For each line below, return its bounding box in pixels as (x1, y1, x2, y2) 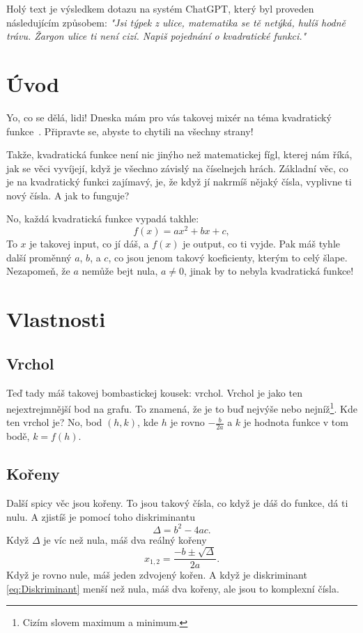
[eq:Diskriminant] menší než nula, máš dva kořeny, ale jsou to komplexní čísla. (6, 581, 339, 595)
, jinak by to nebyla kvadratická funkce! (184, 264, 354, 278)
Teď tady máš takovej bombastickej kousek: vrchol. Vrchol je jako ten (6, 385, 302, 399)
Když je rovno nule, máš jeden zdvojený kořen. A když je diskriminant (6, 567, 307, 582)
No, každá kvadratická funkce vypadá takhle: (6, 211, 199, 226)
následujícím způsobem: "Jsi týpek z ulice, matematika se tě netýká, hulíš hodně (6, 15, 346, 29)
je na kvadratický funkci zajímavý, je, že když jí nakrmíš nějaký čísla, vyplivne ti (6, 174, 352, 189)
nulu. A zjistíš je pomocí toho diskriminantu (6, 509, 195, 524)
